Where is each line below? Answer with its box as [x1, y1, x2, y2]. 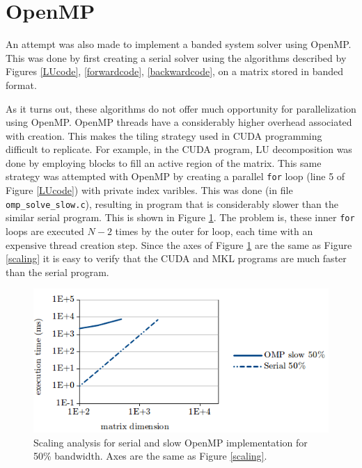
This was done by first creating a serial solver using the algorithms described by [6, 50, 347, 65]
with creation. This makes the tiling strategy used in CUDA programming [6, 128, 322, 143]
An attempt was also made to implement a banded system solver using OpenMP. [6, 37, 352, 51]
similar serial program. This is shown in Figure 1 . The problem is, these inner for [6, 210, 355, 225]
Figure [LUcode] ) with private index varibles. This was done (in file [6, 183, 293, 197]
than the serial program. [6, 264, 109, 279]
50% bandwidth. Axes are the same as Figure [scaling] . [33, 449, 267, 463]
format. [6, 77, 37, 92]
